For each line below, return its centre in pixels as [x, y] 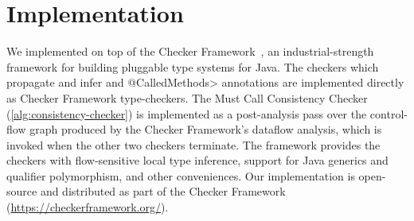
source [22, 191]
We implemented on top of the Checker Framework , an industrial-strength [190, 51]
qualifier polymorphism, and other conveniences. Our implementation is [181, 175]
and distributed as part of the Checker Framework [163, 191]
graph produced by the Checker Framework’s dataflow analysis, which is [206, 129]
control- [389, 113]
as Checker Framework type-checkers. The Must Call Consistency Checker [187, 97]
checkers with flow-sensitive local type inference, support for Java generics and [197, 160]
